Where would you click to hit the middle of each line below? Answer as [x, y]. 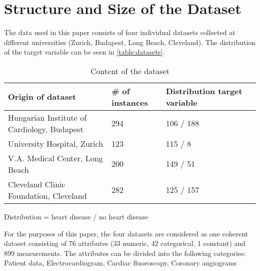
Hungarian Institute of [47, 117]
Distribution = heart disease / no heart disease [76, 216]
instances [130, 102]
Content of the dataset [130, 71]
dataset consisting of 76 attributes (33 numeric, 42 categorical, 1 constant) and [125, 243]
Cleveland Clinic [37, 184]
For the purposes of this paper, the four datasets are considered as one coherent [126, 233]
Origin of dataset [42, 97]
